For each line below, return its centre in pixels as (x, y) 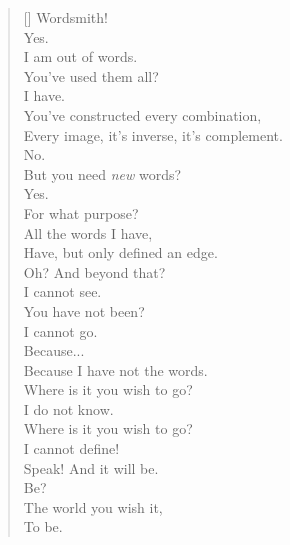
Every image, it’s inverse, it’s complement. (153, 134)
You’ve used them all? (91, 75)
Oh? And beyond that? (94, 271)
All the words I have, (88, 232)
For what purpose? (81, 212)
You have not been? (84, 310)
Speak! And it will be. (91, 467)
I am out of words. (80, 56)
